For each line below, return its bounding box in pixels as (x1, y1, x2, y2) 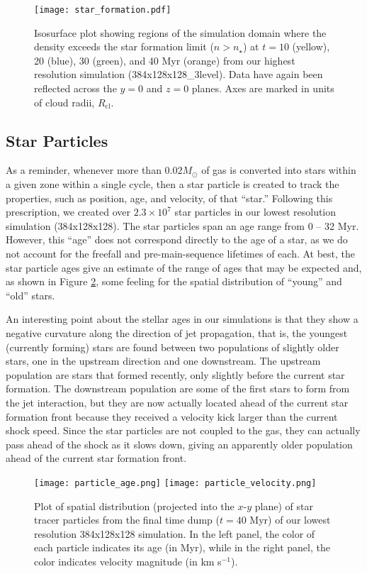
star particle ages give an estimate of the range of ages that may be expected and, (6, 260, 362, 275)
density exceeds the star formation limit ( (34, 39, 214, 54)
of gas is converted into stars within (201, 162, 356, 177)
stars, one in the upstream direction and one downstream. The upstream (6, 353, 321, 368)
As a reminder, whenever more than (6, 162, 162, 177)
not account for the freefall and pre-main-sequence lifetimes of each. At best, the (6, 245, 356, 260)
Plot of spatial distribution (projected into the (34, 498, 235, 513)
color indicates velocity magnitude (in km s (34, 553, 222, 568)
